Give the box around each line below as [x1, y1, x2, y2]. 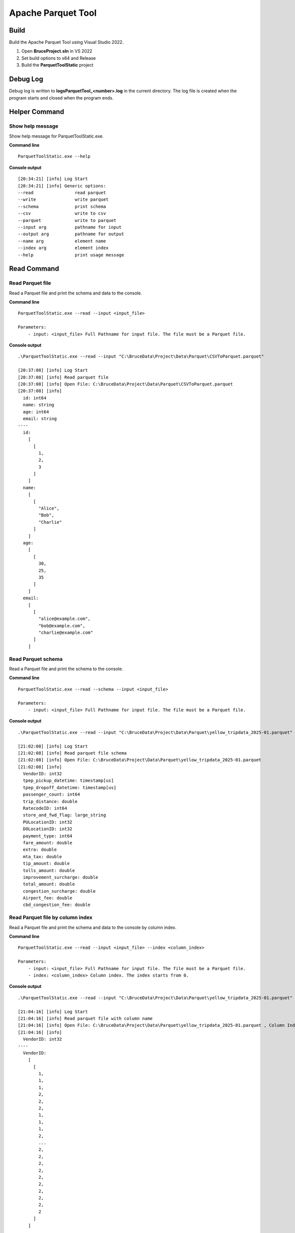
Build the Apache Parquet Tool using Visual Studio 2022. [9, 39, 124, 45]
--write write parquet [18, 197, 109, 202]
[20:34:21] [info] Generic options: [18, 183, 106, 188]
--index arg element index [18, 245, 109, 251]
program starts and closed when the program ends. [9, 95, 114, 101]
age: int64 [23, 409, 49, 414]
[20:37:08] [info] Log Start [18, 367, 88, 373]
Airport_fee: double [23, 895, 73, 901]
